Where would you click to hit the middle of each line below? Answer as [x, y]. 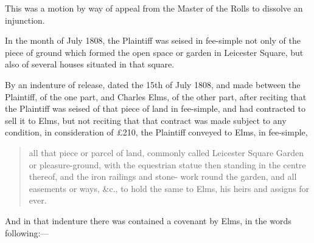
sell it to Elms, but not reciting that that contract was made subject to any [146, 120]
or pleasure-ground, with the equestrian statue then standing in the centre [167, 164]
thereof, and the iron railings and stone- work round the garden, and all [163, 176]
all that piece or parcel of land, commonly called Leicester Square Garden [166, 152]
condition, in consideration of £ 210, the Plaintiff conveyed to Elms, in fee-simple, [156, 132]
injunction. [25, 20]
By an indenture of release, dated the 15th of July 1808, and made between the [153, 84]
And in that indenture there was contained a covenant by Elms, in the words [148, 220]
